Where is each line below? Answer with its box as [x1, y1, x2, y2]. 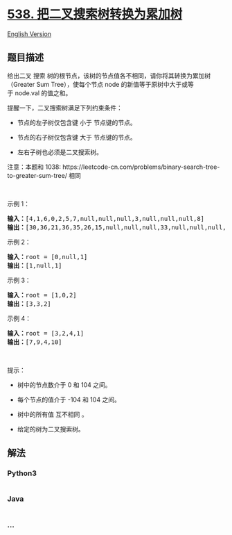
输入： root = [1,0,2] [7, 291, 78, 299]
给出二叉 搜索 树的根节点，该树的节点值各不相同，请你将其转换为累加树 [7, 71, 211, 80]
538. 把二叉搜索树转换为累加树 [7, 6, 183, 22]
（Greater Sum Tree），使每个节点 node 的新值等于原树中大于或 [7, 80, 188, 88]
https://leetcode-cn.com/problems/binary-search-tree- [62, 163, 220, 171]
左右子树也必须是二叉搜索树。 [17, 147, 102, 156]
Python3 [7, 468, 37, 478]
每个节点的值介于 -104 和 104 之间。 [17, 395, 121, 404]
